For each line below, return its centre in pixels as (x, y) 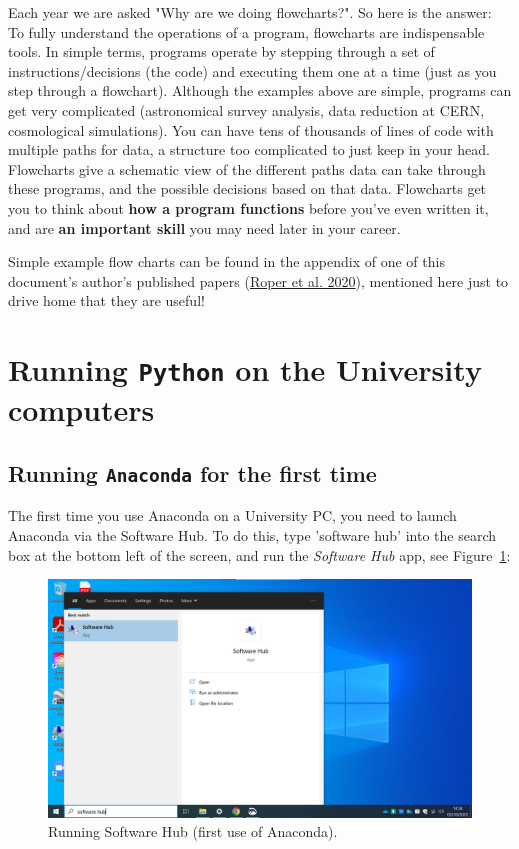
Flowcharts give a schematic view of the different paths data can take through (247, 168)
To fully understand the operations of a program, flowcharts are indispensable (246, 31)
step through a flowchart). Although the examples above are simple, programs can (260, 90)
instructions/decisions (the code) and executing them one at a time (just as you (252, 70)
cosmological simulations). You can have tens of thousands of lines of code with (251, 129)
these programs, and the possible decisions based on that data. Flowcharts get (247, 188)
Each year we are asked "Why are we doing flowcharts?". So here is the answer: (250, 12)
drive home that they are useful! (106, 300)
